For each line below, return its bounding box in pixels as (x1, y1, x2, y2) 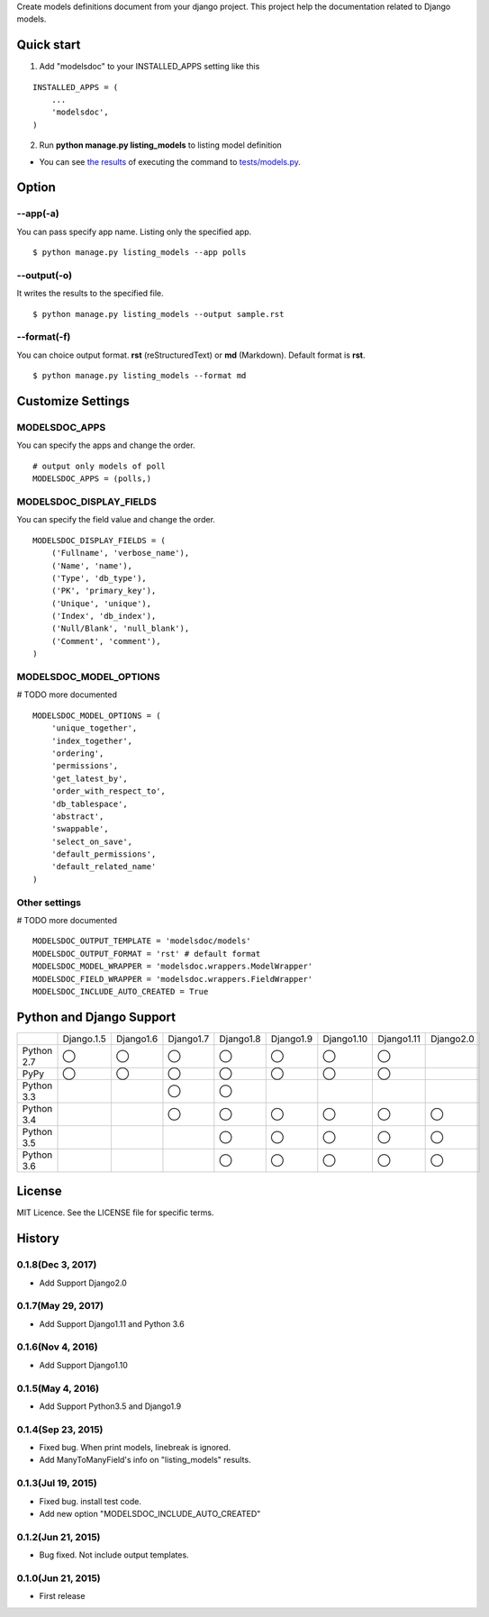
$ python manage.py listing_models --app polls (32, 248, 247, 258)
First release (39, 1591, 86, 1602)
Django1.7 (168, 1032, 210, 1045)
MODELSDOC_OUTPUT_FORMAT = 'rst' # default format (32, 949, 261, 958)
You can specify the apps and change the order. (16, 440, 195, 450)
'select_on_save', (50, 836, 133, 847)
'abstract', (50, 811, 104, 822)
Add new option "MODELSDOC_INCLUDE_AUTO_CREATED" (39, 1509, 261, 1519)
